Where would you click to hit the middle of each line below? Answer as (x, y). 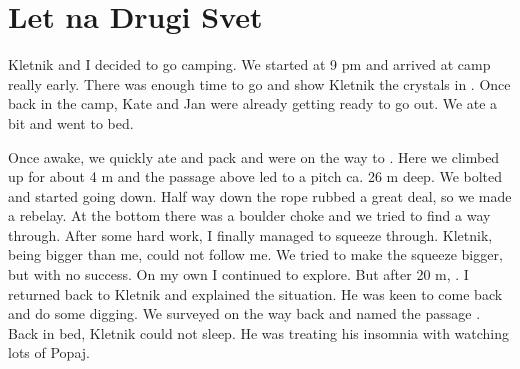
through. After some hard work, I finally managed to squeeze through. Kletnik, (250, 234)
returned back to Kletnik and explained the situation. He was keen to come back (255, 293)
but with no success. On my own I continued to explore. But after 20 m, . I (238, 274)
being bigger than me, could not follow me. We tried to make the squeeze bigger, (255, 254)
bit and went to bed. (71, 122)
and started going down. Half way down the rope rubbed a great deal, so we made (260, 195)
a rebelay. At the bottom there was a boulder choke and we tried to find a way (249, 215)
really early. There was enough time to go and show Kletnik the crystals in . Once (259, 83)
